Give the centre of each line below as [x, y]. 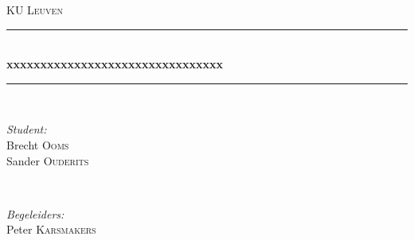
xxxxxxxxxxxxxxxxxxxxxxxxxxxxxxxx [115, 64]
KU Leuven [35, 10]
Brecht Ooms [38, 144]
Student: [27, 129]
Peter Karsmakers [51, 229]
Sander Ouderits [48, 160]
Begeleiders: [35, 213]
